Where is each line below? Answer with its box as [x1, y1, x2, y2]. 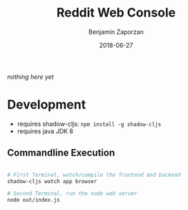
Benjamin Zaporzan [88, 28, 144, 36]
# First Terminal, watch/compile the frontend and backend [7, 171, 181, 178]
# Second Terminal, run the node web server [7, 190, 138, 198]
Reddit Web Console [56, 5, 176, 21]
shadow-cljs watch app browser [7, 178, 97, 184]
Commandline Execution [7, 147, 115, 159]
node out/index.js [7, 197, 60, 204]
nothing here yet [7, 73, 54, 81]
